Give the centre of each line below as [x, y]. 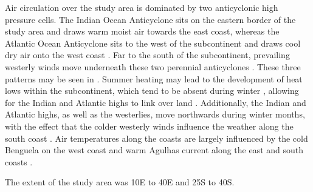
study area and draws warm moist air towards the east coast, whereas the [142, 31]
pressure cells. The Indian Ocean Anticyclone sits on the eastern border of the [150, 19]
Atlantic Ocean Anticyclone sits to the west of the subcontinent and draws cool [153, 43]
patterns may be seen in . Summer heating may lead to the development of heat [154, 78]
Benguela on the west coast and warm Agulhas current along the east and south [154, 150]
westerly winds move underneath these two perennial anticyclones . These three [153, 66]
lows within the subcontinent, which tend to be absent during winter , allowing [152, 91]
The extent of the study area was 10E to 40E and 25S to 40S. [120, 182]
